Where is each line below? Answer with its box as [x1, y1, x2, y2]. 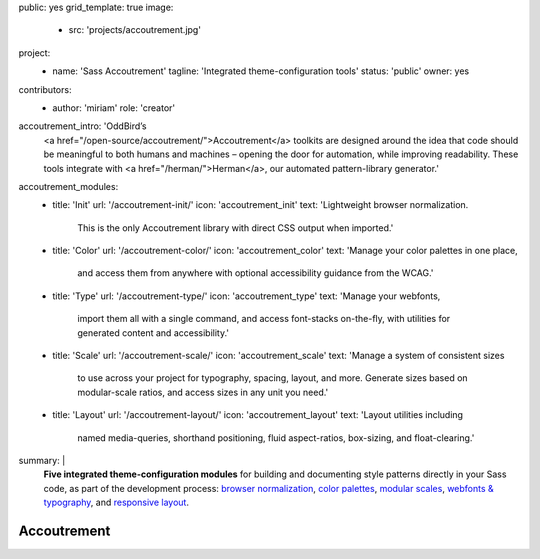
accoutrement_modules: [18, 180, 119, 192]
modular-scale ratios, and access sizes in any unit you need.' [77, 386, 329, 398]
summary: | [18, 454, 66, 466]
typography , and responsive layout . [43, 496, 190, 509]
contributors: [18, 83, 72, 95]
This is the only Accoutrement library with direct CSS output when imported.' [77, 221, 394, 234]
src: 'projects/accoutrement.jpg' [68, 24, 202, 36]
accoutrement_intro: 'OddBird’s [18, 120, 147, 132]
